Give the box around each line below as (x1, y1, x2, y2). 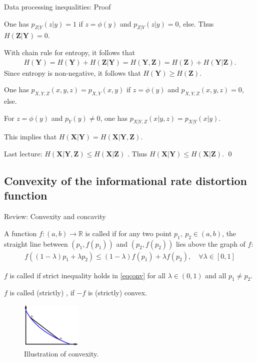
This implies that (4, 131, 57, 142)
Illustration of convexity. (24, 348, 99, 358)
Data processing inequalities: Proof (4, 2, 111, 12)
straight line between (4, 238, 68, 249)
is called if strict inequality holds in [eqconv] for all (9, 270, 166, 280)
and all (205, 270, 226, 280)
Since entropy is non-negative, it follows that (4, 67, 141, 78)
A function (4, 228, 37, 238)
